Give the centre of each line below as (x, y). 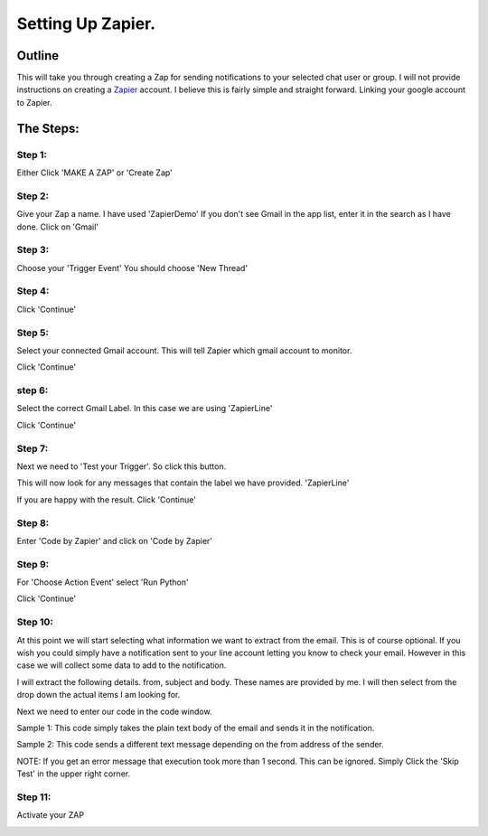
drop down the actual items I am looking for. (99, 695)
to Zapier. (34, 102)
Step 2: (33, 196)
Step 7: (33, 448)
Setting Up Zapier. (86, 23)
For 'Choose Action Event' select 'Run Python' (103, 582)
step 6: (33, 390)
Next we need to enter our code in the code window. (114, 711)
